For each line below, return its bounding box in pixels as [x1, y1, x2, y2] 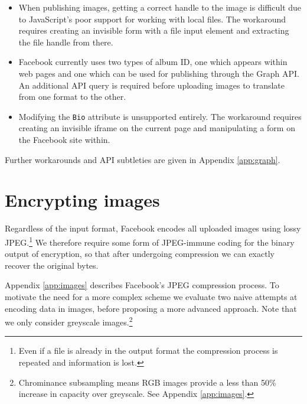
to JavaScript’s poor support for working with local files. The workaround [18, 12, 286, 25]
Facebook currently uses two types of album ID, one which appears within [18, 56, 288, 68]
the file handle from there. [18, 35, 113, 48]
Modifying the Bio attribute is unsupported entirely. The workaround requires [18, 110, 302, 122]
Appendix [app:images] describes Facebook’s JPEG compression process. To [5, 279, 279, 291]
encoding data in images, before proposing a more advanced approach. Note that [5, 302, 297, 314]
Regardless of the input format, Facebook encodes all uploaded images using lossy [5, 222, 301, 234]
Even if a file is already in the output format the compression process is [18, 344, 278, 357]
